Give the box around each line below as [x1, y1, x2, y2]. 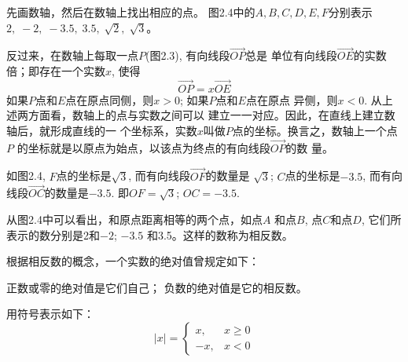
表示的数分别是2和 [6, 226, 100, 243]
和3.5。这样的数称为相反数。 [146, 226, 293, 243]
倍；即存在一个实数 [6, 63, 105, 79]
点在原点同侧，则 [65, 91, 154, 108]
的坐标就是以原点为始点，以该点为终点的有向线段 [17, 139, 270, 155]
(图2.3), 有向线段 [145, 47, 230, 64]
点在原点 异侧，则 [245, 91, 338, 108]
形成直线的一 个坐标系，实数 [50, 122, 197, 138]
